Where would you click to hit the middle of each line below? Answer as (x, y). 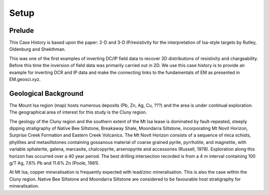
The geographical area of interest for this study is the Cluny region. (78, 112)
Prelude (22, 31)
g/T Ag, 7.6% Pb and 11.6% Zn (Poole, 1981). (54, 163)
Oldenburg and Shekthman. (37, 49)
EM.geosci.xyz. (25, 79)
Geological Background (46, 94)
